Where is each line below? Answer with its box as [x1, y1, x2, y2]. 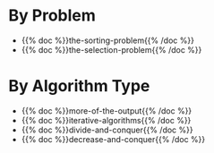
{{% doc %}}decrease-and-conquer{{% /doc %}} [21, 133, 206, 144]
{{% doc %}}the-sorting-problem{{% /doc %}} [21, 35, 194, 46]
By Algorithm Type [8, 76, 150, 97]
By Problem [8, 5, 96, 26]
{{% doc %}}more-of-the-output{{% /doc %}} [21, 105, 193, 116]
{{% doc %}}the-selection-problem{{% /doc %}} [21, 44, 202, 55]
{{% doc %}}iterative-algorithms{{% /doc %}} [21, 115, 192, 125]
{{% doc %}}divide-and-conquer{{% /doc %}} [21, 124, 193, 135]
